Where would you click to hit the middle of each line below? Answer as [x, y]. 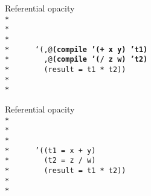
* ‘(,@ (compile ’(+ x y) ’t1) [76, 49]
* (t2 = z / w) [50, 161]
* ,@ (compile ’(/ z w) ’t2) [76, 60]
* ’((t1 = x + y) [50, 150]
